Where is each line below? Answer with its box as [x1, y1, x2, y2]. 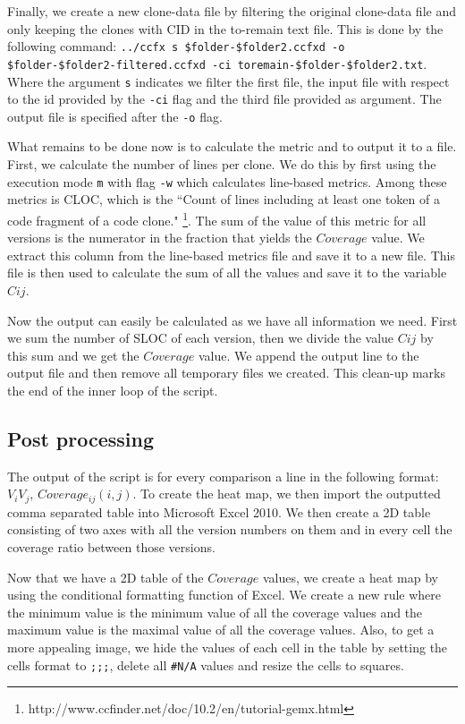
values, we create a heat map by [262, 567, 438, 586]
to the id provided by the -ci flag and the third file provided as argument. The [7, 89, 442, 108]
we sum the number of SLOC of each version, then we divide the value [7, 328, 394, 347]
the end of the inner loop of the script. [7, 380, 218, 399]
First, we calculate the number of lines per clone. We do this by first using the [7, 155, 436, 174]
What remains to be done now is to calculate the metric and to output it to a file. [7, 137, 457, 156]
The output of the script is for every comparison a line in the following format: [7, 466, 439, 485]
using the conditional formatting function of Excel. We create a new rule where [7, 585, 442, 604]
